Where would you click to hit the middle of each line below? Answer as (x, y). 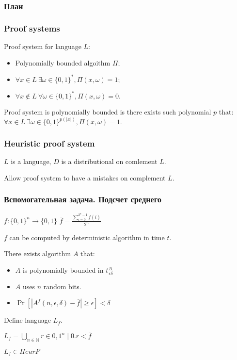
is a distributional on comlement (109, 161)
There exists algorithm (38, 254)
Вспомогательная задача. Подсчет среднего (83, 199)
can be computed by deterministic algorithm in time (87, 237)
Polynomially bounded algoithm (63, 62)
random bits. (62, 286)
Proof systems (32, 28)
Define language (28, 320)
